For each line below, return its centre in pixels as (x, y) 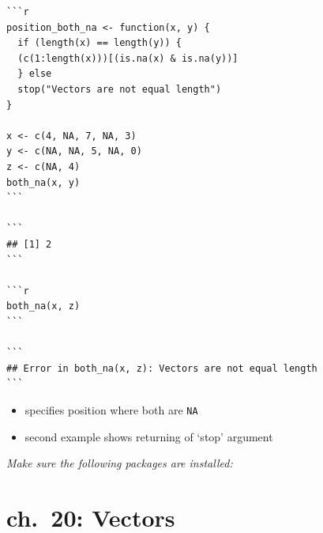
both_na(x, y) (43, 182)
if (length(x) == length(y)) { (100, 43)
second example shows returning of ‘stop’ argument (149, 436)
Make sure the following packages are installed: (120, 463)
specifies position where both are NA (111, 409)
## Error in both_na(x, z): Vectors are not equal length (162, 368)
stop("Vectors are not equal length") (120, 89)
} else (35, 74)
